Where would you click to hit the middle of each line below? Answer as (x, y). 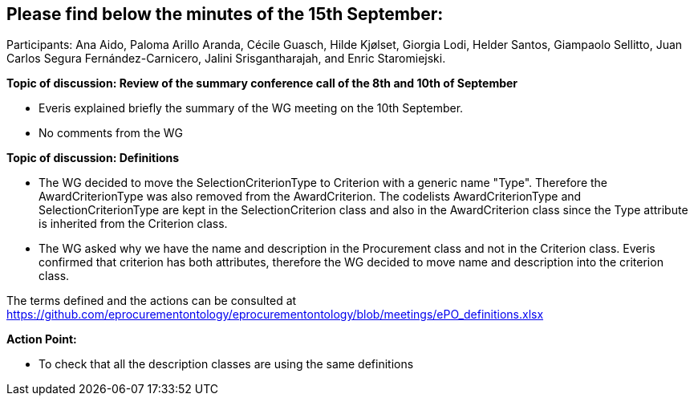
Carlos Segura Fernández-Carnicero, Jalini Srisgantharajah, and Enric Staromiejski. (226, 59)
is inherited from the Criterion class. (133, 224)
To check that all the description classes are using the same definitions (226, 364)
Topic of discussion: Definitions (93, 158)
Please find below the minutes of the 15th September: (225, 14)
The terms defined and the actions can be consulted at (152, 301)
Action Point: (42, 339)
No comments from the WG (111, 133)
